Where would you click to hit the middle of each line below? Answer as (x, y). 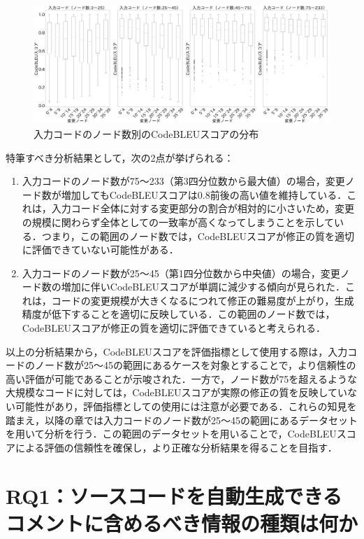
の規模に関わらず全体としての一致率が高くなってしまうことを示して (178, 222)
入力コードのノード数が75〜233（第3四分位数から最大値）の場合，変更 (183, 181)
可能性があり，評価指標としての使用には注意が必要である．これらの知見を (186, 406)
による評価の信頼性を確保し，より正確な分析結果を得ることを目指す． (176, 447)
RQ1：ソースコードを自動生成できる (174, 495)
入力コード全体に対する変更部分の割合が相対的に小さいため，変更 (203, 208)
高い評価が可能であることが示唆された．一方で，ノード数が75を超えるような (181, 378)
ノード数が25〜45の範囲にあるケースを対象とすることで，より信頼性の (195, 365)
